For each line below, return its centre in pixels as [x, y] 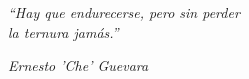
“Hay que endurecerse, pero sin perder [124, 12]
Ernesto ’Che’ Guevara [78, 65]
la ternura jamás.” [63, 31]
